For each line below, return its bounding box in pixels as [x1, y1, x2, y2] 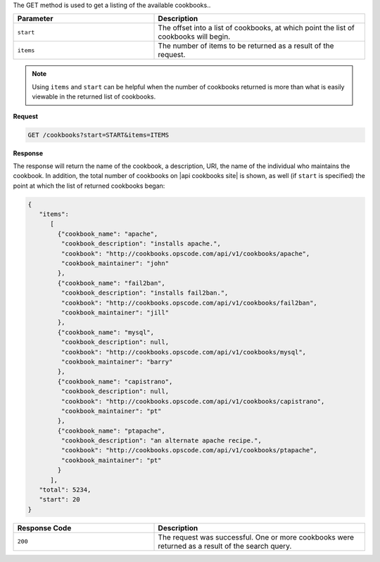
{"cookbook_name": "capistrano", [57, 377, 173, 385]
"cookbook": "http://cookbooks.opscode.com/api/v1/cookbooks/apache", [61, 250, 310, 257]
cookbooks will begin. [158, 32, 231, 41]
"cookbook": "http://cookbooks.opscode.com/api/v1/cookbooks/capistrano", [61, 397, 325, 405]
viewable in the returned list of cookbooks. [32, 92, 156, 101]
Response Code [17, 523, 72, 532]
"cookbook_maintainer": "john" [61, 260, 169, 267]
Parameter [17, 14, 53, 24]
